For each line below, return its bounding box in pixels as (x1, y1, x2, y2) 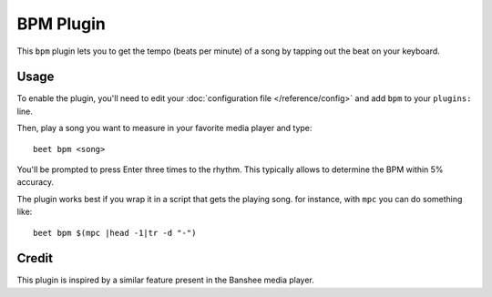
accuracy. (16, 177, 55, 188)
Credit (16, 251, 54, 266)
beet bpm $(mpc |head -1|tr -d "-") (33, 228, 197, 238)
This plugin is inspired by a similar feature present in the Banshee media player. (16, 274, 314, 286)
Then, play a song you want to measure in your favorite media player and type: (16, 123, 313, 134)
